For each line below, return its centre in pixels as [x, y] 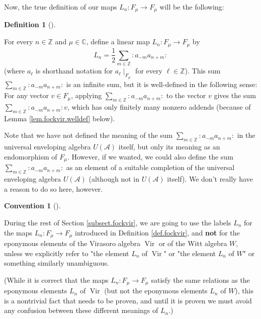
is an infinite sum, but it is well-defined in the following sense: [162, 84]
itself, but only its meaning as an [169, 147]
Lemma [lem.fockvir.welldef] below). [60, 118]
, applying [86, 95]
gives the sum [235, 95]
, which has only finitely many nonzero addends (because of [159, 107]
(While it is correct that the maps [56, 280]
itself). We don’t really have [210, 179]
